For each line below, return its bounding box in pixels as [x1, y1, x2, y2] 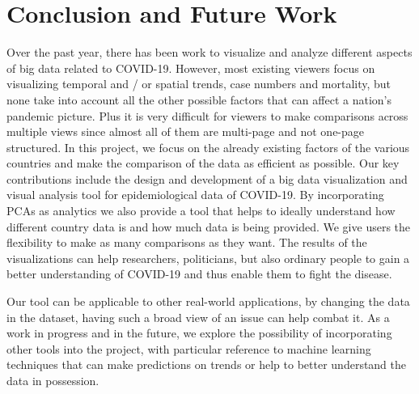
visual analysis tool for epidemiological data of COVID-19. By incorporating [6, 186, 384, 203]
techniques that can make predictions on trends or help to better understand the [6, 356, 407, 373]
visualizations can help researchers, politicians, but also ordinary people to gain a [6, 249, 410, 266]
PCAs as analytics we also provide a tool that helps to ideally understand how [6, 202, 396, 219]
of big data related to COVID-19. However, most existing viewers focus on [6, 59, 375, 76]
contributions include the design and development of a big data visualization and [6, 170, 408, 187]
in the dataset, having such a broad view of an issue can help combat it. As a [6, 308, 390, 325]
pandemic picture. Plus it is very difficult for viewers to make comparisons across [6, 107, 408, 124]
